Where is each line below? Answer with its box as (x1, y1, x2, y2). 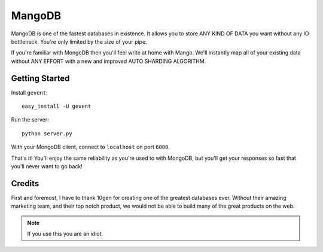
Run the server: (11, 116, 49, 123)
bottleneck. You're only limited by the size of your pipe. (11, 38, 147, 45)
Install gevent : (11, 89, 48, 96)
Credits (11, 178, 39, 189)
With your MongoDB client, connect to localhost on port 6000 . (11, 144, 170, 151)
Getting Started (11, 73, 70, 83)
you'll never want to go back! (11, 162, 83, 170)
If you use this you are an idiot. (27, 230, 103, 238)
